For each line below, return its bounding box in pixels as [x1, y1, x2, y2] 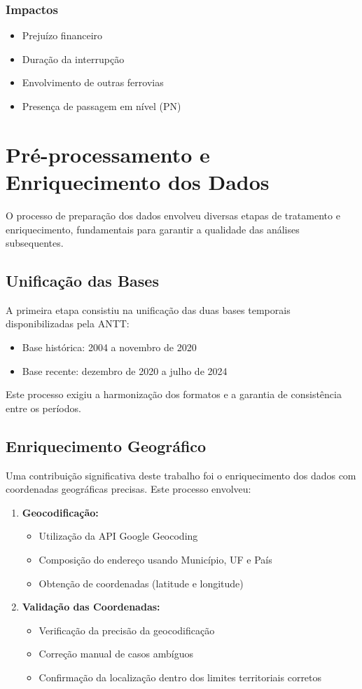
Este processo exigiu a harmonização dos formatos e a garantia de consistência [6, 387, 342, 402]
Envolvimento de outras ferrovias [22, 75, 164, 90]
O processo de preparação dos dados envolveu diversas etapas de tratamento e [6, 207, 340, 222]
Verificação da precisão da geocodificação [39, 622, 215, 637]
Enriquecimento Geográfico [6, 435, 207, 456]
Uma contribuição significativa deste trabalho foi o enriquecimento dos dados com [6, 468, 356, 482]
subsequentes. [6, 236, 64, 250]
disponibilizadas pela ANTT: [6, 316, 130, 331]
